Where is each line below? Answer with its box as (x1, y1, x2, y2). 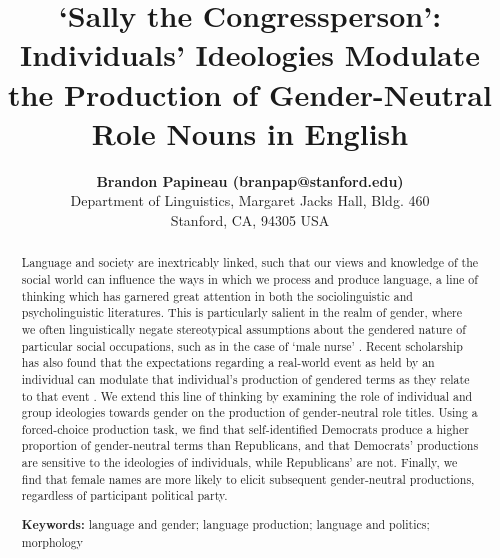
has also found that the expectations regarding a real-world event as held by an (21, 354, 435, 371)
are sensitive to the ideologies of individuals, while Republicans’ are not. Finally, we (21, 454, 458, 471)
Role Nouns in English (91, 112, 409, 153)
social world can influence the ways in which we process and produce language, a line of (21, 270, 478, 287)
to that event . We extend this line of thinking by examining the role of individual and (21, 387, 473, 404)
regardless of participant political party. (21, 487, 228, 504)
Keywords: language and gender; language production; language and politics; (21, 516, 430, 533)
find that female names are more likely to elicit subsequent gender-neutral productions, (21, 470, 475, 487)
